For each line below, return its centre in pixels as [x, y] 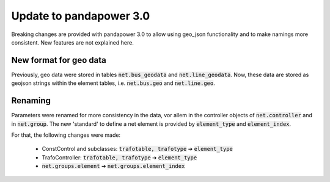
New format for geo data [59, 60]
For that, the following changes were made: [66, 135]
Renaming [31, 101]
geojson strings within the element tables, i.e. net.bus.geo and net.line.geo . [113, 83]
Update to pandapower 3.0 [81, 16]
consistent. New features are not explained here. [72, 42]
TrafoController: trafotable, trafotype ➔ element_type [119, 157]
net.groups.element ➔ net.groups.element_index [113, 166]
